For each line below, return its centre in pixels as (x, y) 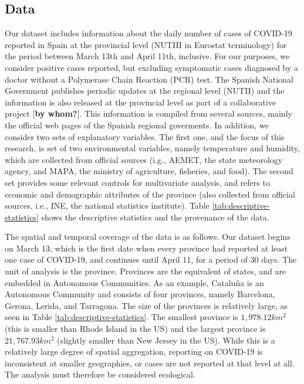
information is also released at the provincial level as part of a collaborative (141, 102)
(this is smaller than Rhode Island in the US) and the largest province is (135, 329)
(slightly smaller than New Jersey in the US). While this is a (166, 340)
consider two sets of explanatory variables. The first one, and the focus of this (145, 136)
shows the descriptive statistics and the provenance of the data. (155, 217)
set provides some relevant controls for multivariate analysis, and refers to (137, 182)
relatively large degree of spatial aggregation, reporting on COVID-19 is (134, 351)
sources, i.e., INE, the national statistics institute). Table (107, 205)
